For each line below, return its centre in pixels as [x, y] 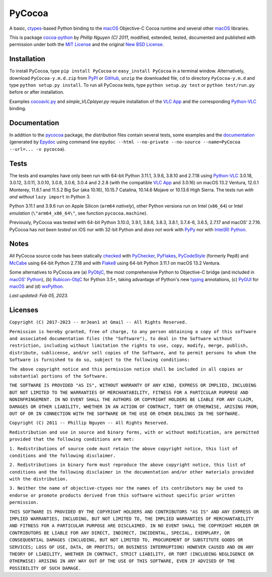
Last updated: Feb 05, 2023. [39, 296]
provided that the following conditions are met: [72, 439]
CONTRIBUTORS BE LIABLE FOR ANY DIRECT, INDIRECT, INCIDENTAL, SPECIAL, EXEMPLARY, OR [120, 533]
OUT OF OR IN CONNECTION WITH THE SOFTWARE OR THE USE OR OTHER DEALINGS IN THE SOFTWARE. [125, 413]
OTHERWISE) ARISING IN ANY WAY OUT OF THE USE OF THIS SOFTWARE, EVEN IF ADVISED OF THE [122, 561]
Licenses [24, 310]
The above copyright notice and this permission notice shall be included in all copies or [126, 369]
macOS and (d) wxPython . [37, 286]
